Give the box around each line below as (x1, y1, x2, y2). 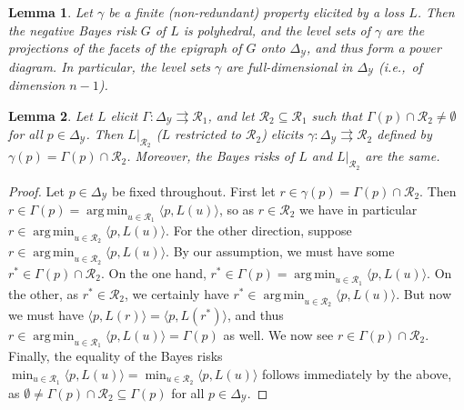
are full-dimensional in (226, 56, 353, 75)
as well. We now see (223, 325, 334, 345)
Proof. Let (8, 181, 65, 200)
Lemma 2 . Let (8, 105, 93, 125)
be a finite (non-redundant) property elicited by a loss (108, 3, 405, 21)
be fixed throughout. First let (112, 181, 276, 200)
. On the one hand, (100, 263, 207, 282)
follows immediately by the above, (262, 364, 452, 383)
